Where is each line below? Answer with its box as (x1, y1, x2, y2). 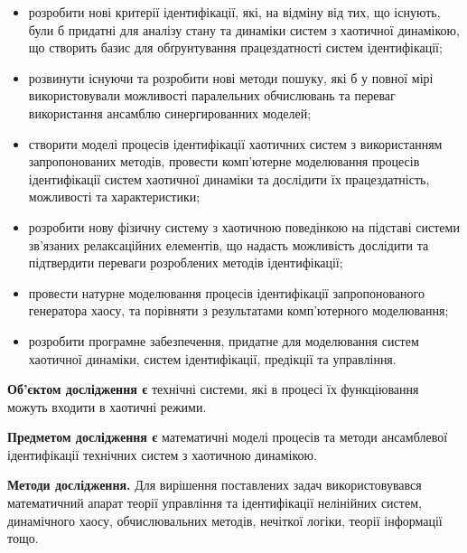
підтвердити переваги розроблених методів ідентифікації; (28, 253, 343, 272)
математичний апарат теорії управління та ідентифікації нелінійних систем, (7, 493, 422, 512)
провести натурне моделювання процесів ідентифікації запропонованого (28, 283, 425, 302)
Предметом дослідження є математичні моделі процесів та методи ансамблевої (7, 427, 448, 446)
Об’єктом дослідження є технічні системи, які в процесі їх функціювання (7, 380, 419, 398)
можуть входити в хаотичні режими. (7, 397, 207, 416)
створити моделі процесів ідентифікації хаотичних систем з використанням (28, 134, 443, 153)
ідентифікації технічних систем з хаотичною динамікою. (7, 445, 317, 464)
